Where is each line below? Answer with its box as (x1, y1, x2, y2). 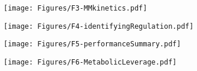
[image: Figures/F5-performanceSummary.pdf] (4, 40, 181, 49)
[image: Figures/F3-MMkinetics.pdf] (4, 4, 147, 12)
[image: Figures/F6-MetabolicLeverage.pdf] (4, 58, 177, 66)
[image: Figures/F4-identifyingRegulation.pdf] (4, 22, 194, 31)
